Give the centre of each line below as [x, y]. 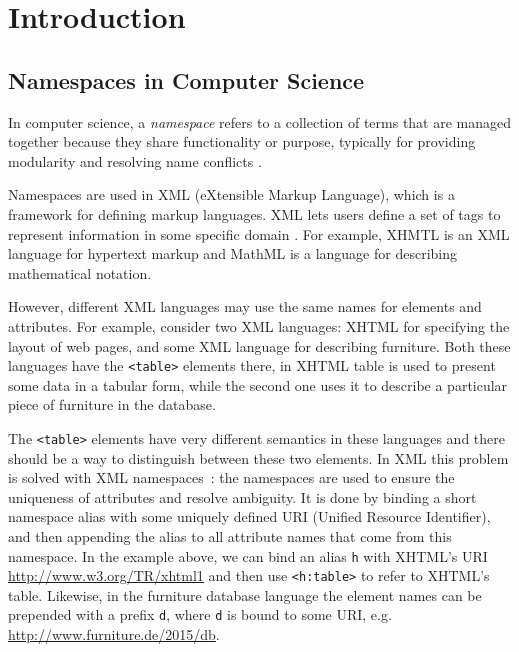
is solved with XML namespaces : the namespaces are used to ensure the [231, 477]
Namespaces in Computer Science [186, 79]
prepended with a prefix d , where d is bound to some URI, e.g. [200, 614]
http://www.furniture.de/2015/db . [114, 634]
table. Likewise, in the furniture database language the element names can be [245, 594]
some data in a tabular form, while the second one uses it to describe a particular [258, 384]
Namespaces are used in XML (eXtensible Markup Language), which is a [231, 194]
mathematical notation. [80, 272]
